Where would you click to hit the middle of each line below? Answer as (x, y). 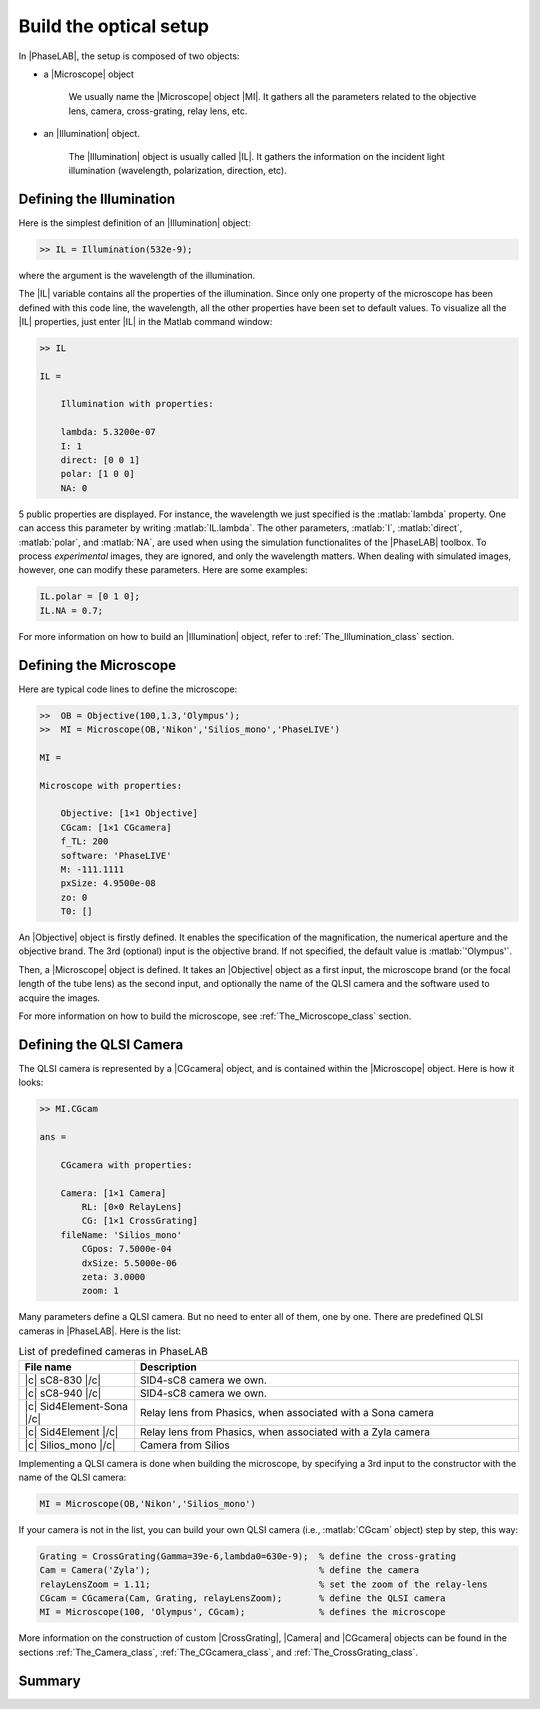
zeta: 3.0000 (113, 1276)
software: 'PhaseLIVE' (116, 855)
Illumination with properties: (137, 404)
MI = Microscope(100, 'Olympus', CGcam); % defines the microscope (242, 1612)
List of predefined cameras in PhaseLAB (113, 1352)
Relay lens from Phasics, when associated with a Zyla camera (285, 1432)
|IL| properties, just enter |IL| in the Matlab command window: (145, 321)
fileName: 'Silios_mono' (121, 1234)
